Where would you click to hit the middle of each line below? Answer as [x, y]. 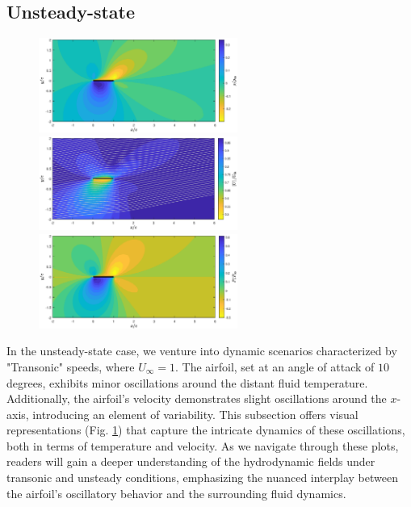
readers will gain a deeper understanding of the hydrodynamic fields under [191, 461]
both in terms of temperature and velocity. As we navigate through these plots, [203, 445]
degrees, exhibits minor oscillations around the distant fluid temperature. [187, 382]
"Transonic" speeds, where [71, 366]
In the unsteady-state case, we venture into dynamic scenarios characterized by [202, 351]
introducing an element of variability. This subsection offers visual [195, 414]
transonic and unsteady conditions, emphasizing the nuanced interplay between [202, 478]
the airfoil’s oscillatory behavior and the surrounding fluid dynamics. [176, 493]
